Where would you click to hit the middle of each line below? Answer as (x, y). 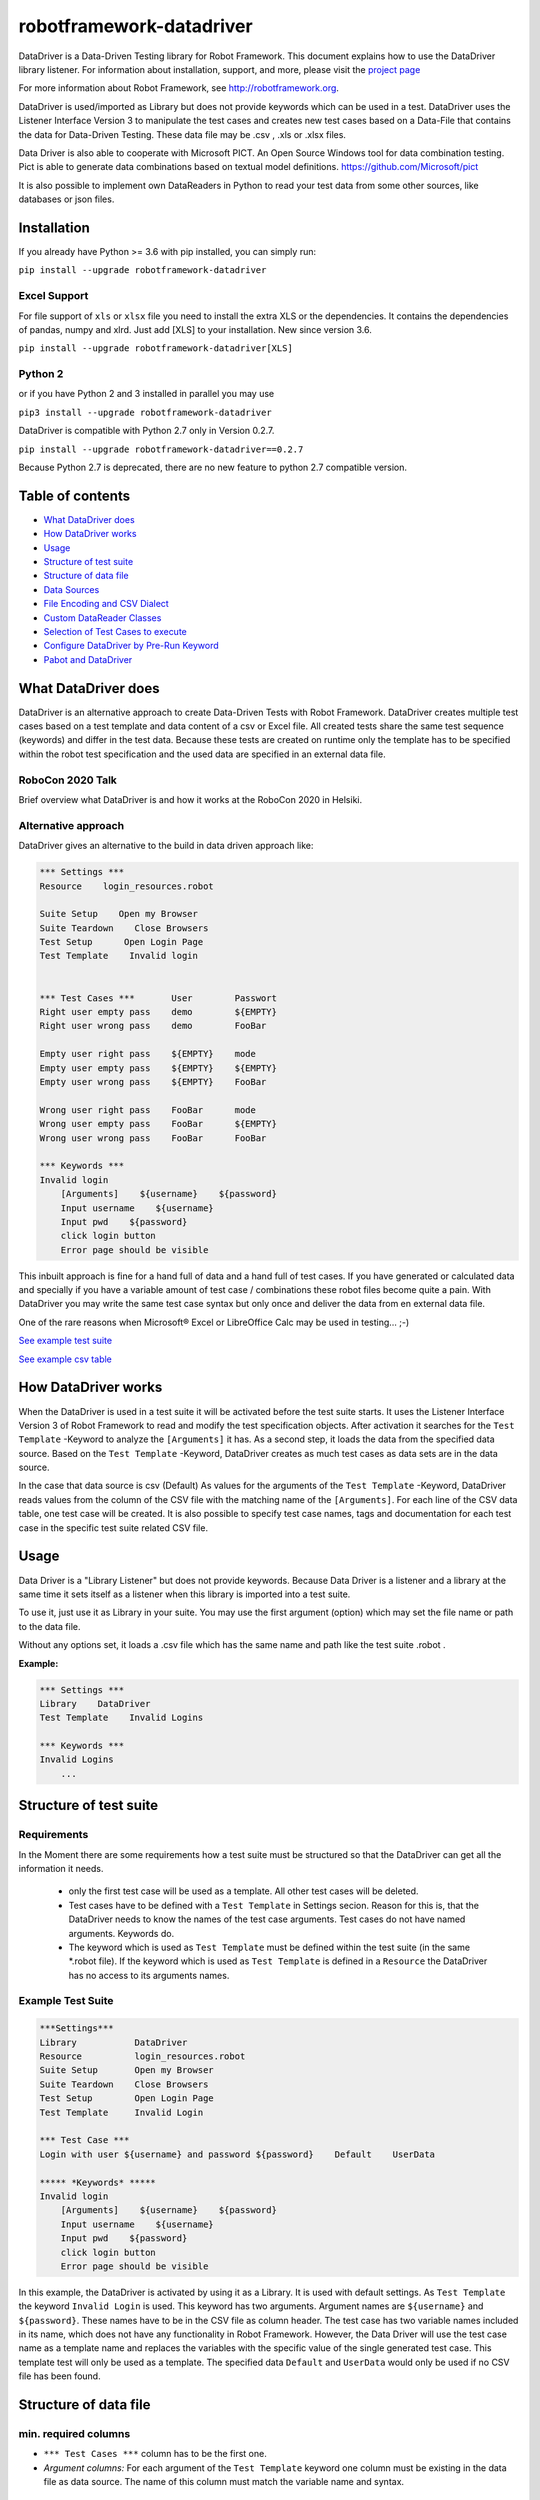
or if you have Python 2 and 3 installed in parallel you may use (146, 394)
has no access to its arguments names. (149, 1975)
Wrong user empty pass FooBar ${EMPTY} (158, 1124)
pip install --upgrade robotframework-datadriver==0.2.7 (161, 449)
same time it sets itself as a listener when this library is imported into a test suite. (184, 1594)
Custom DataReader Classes (102, 617)
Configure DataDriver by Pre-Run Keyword (131, 646)
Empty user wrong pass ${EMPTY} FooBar (153, 1081)
